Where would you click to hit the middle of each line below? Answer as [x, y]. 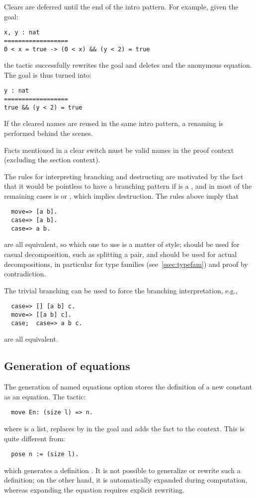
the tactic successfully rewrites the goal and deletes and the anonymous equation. [128, 65]
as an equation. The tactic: [45, 396]
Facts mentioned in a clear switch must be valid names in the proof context [119, 150]
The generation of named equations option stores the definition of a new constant [128, 387]
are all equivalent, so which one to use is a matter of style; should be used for [122, 244]
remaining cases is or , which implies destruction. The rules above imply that [121, 195]
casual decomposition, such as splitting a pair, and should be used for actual [121, 254]
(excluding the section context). [52, 160]
